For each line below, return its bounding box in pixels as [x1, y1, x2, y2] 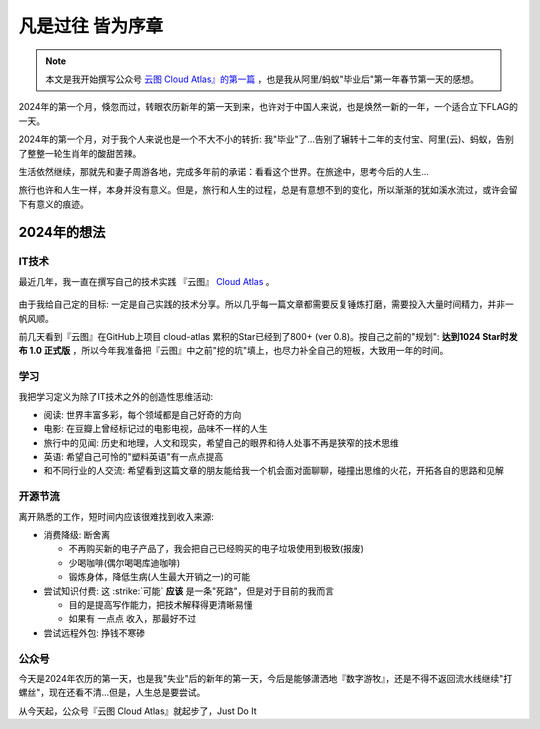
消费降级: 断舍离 [43, 529, 110, 541]
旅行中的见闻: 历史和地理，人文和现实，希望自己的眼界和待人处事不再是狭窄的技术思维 [43, 436, 399, 449]
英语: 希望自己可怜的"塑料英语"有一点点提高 [43, 451, 224, 463]
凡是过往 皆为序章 [18, 15, 164, 37]
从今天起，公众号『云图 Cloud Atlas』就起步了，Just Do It [18, 705, 257, 717]
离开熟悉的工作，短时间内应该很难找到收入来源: [18, 510, 215, 522]
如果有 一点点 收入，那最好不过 [68, 613, 197, 625]
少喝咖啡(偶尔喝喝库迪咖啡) [68, 556, 181, 569]
